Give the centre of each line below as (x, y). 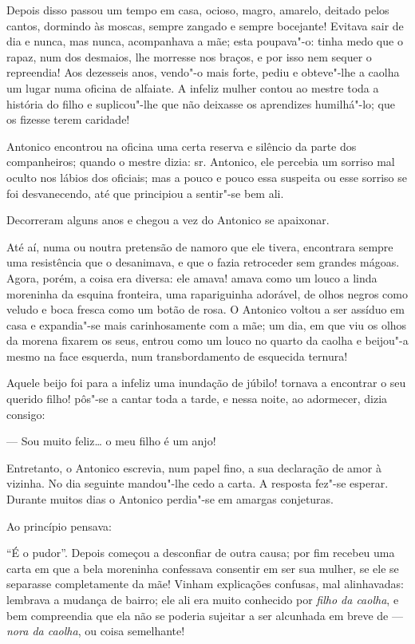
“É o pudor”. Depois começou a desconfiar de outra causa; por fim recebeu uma (201, 553)
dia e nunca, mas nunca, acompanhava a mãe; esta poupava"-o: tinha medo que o (205, 41)
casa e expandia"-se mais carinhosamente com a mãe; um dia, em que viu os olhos (207, 324)
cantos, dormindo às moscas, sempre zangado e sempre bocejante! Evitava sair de (205, 25)
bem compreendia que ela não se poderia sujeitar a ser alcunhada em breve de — (205, 615)
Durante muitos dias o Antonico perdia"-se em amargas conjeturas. (170, 499)
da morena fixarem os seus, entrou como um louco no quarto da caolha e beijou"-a (207, 340)
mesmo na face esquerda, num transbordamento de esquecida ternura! (177, 356)
